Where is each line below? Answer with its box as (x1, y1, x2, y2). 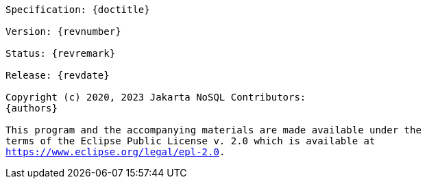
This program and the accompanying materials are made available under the (5, 124, 422, 135)
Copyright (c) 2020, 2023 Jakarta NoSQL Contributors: (5, 92, 306, 103)
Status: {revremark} (5, 48, 116, 59)
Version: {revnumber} (5, 26, 121, 37)
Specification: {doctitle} (5, 4, 150, 15)
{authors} (5, 103, 58, 114)
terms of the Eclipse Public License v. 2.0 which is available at (5, 135, 376, 146)
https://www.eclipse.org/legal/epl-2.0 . (5, 146, 225, 157)
